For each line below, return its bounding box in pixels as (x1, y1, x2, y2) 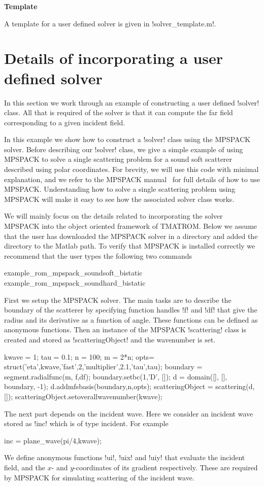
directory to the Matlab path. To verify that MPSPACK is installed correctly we (4, 240, 255, 251)
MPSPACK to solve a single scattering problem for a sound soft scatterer (4, 154, 233, 164)
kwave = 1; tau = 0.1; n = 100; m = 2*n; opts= (4, 351, 155, 362)
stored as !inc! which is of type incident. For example (4, 418, 169, 429)
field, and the (4, 462, 45, 472)
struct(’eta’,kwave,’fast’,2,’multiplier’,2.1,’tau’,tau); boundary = (4, 361, 203, 372)
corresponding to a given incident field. (4, 117, 125, 127)
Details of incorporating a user (4, 48, 223, 68)
